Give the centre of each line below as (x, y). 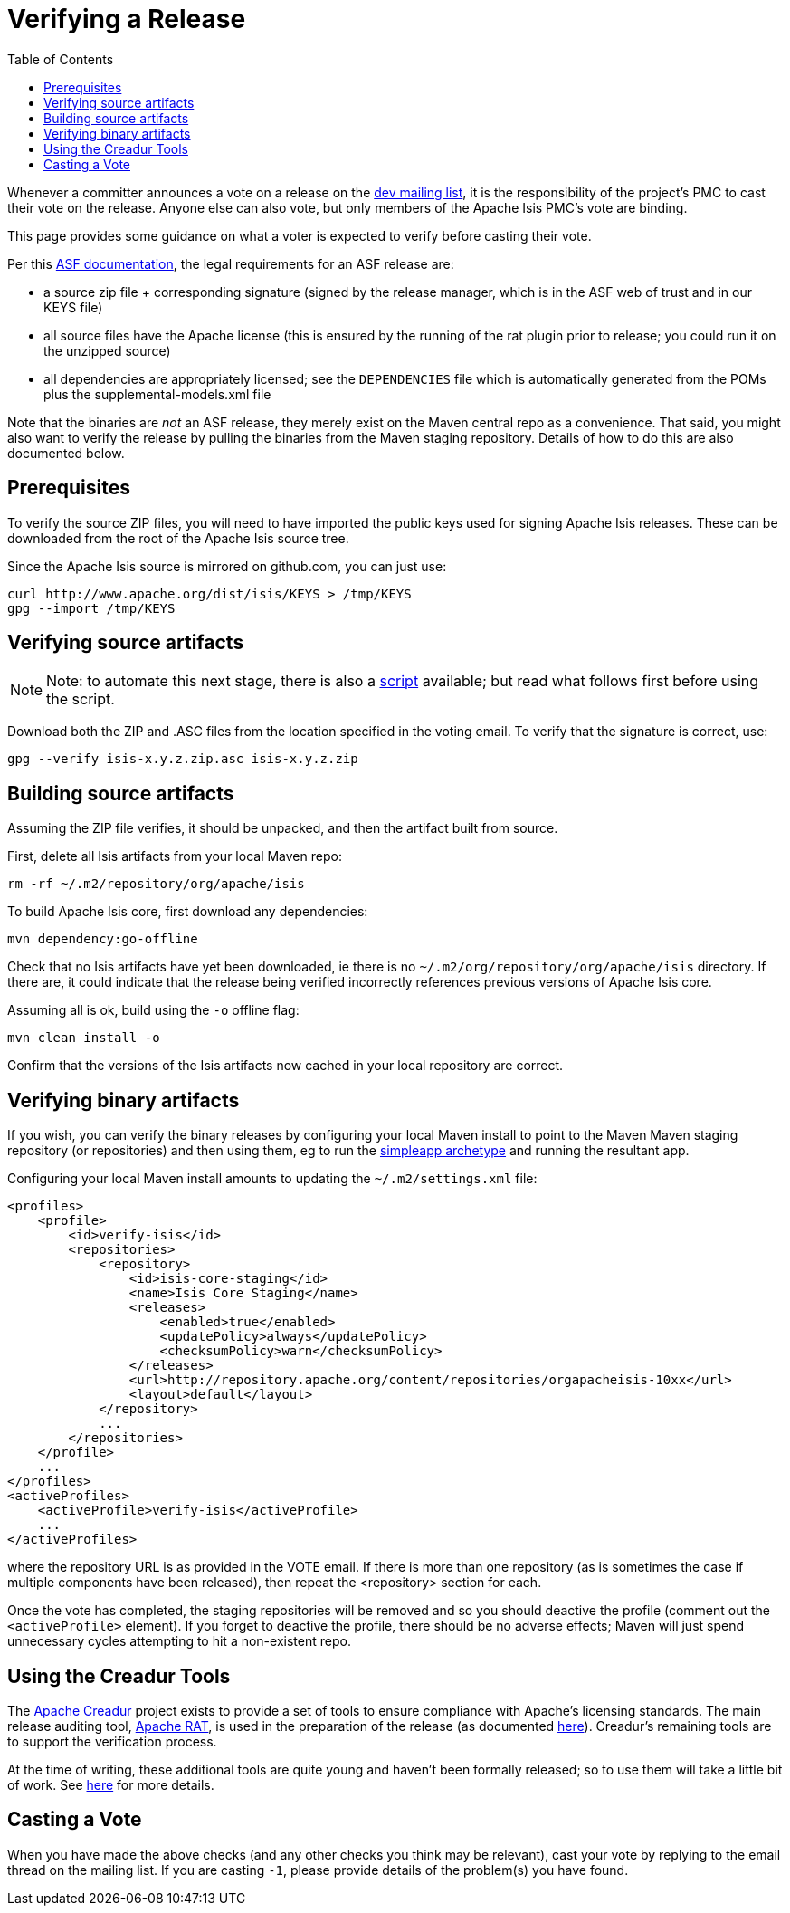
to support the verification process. (112, 1741)
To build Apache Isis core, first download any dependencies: (188, 912)
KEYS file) (73, 307)
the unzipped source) (107, 350)
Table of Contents (61, 59)
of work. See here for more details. (111, 1784)
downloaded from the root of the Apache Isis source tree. (178, 538)
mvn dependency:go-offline (103, 939)
